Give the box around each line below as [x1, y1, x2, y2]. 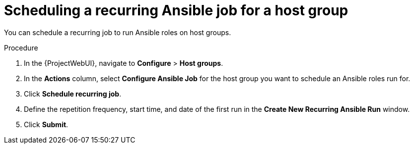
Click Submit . [24, 120, 69, 129]
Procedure [4, 43, 38, 52]
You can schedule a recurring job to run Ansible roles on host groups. [4, 28, 231, 37]
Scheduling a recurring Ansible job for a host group [4, 2, 348, 19]
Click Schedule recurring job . [24, 89, 122, 98]
